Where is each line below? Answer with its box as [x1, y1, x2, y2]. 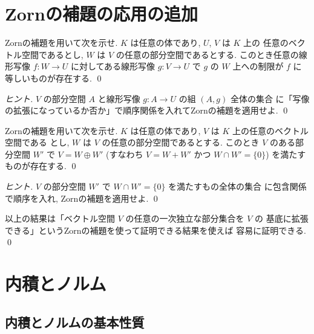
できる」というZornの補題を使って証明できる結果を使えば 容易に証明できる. [5, 223, 306, 236]
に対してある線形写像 [70, 60, 155, 72]
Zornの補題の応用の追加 [5, 1, 198, 26]
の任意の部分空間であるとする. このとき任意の [116, 48, 299, 60]
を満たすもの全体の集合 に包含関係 [168, 180, 307, 193]
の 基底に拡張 [255, 212, 309, 225]
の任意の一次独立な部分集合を [125, 212, 244, 225]
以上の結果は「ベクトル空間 [5, 212, 115, 225]
